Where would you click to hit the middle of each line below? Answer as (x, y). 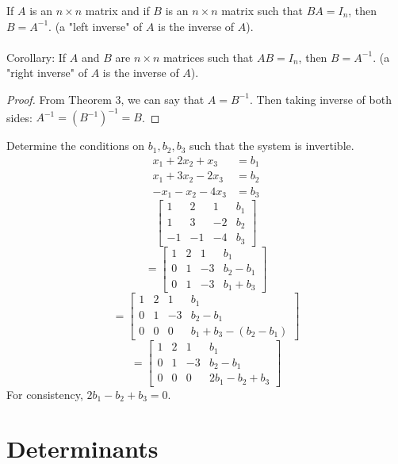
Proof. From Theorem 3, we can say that (105, 99)
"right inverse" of (47, 73)
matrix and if (117, 10)
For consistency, (45, 394)
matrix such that (262, 10)
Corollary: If (36, 57)
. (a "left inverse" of (96, 26)
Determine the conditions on (76, 146)
